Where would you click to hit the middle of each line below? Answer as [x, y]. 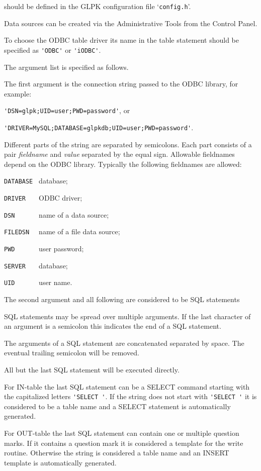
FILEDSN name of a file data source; [62, 231]
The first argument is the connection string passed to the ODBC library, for [121, 84]
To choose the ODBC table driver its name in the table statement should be [122, 40]
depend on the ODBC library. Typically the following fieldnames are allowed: [123, 164]
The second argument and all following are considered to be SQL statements [122, 299]
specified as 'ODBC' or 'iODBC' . [53, 50]
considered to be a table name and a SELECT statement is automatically [117, 406]
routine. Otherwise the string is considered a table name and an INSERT [117, 453]
